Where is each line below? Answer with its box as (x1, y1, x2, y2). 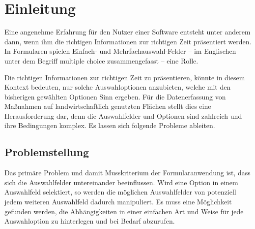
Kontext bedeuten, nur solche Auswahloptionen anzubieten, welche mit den (4, 82, 231, 92)
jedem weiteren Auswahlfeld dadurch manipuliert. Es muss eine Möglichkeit (4, 196, 232, 207)
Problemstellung (4, 144, 89, 160)
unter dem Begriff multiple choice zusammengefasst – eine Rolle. (4, 55, 198, 65)
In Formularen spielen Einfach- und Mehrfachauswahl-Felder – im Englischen (4, 46, 236, 56)
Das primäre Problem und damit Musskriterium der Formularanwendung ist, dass (4, 167, 251, 178)
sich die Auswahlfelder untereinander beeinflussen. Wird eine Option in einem (4, 177, 238, 187)
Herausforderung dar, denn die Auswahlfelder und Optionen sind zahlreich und (4, 110, 242, 121)
